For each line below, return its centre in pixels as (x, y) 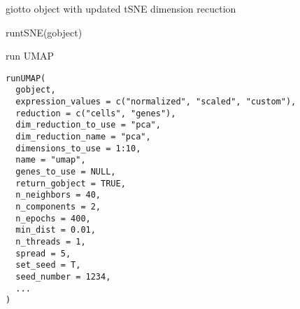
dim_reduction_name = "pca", (83, 137)
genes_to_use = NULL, (66, 172)
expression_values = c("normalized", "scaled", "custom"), (156, 102)
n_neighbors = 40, (58, 195)
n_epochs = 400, (53, 218)
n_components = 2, (58, 207)
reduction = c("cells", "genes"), (96, 113)
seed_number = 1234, (63, 276)
